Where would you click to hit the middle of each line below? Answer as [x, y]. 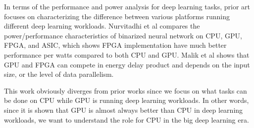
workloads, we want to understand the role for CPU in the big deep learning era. [127, 119]
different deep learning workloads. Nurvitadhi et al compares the [102, 26]
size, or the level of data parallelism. [59, 74]
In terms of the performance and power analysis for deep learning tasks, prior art [127, 6]
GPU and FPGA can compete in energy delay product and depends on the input [127, 64]
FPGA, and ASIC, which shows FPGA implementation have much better [115, 45]
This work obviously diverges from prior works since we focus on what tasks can [126, 90]
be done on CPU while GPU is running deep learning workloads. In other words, [127, 100]
